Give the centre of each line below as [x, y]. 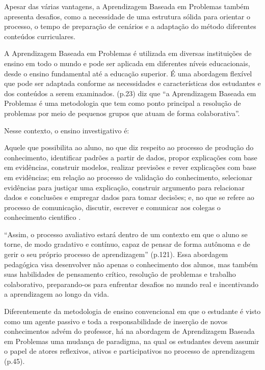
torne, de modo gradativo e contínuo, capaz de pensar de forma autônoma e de [127, 244]
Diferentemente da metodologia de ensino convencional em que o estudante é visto [132, 311]
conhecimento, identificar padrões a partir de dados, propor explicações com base [131, 157]
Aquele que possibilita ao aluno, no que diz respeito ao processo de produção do [129, 147]
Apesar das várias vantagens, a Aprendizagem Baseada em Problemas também [127, 6]
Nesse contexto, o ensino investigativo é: [67, 130]
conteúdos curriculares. [40, 36]
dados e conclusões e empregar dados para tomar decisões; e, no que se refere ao [129, 197]
